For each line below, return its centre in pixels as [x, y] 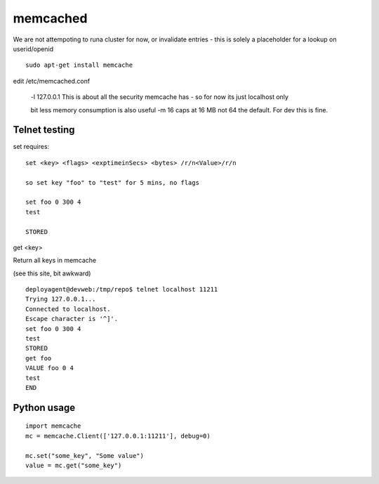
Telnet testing [44, 130]
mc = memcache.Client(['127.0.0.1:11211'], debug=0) [118, 436]
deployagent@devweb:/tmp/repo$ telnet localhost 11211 [122, 289]
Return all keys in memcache [55, 261]
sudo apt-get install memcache [79, 65]
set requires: [31, 147]
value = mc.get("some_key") [74, 465]
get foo [39, 358]
